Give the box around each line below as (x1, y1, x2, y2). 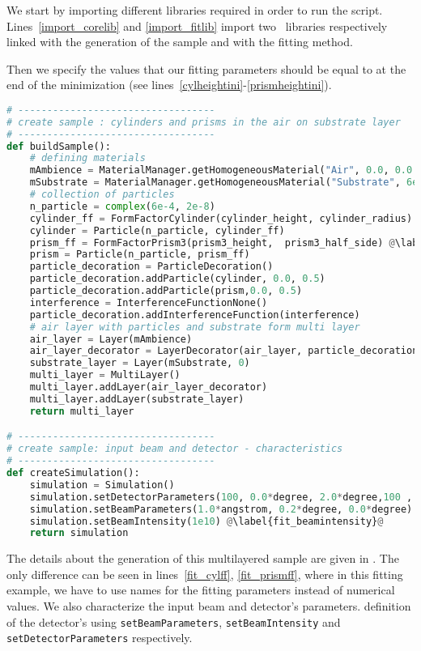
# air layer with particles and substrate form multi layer (29, 321, 360, 333)
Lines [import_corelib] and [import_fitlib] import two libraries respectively (6, 17, 388, 34)
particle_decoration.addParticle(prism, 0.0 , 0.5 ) (29, 285, 303, 297)
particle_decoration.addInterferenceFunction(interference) (29, 308, 360, 321)
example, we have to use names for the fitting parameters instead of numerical (6, 581, 395, 598)
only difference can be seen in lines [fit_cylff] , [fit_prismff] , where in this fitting (6, 565, 403, 582)
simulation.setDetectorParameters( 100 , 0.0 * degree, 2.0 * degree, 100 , (29, 491, 413, 503)
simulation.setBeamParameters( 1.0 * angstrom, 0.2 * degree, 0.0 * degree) (29, 503, 413, 515)
